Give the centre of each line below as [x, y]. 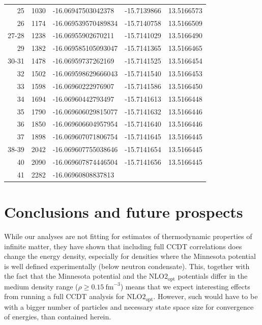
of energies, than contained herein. [58, 317]
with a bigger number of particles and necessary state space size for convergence [129, 306]
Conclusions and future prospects [124, 212]
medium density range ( [41, 286]
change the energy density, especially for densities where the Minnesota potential [130, 256]
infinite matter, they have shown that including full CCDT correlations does [123, 246]
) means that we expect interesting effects [185, 286]
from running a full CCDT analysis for [64, 296]
